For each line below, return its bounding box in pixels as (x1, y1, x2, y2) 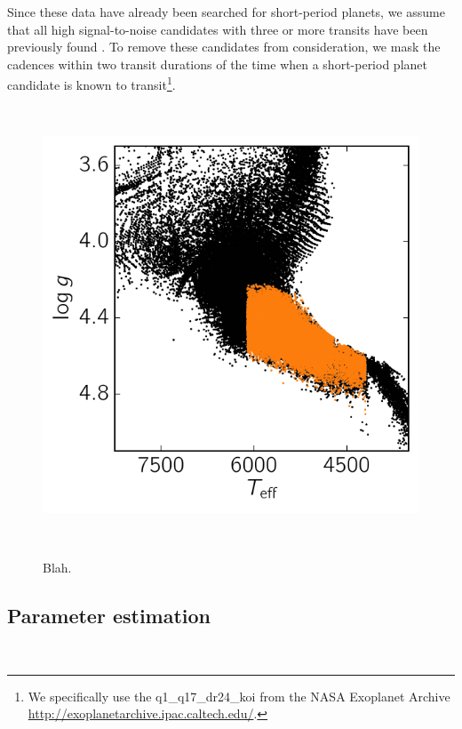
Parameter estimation (7, 602, 211, 629)
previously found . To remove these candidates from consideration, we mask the (7, 37, 441, 56)
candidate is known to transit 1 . (7, 73, 176, 94)
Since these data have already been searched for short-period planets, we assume (7, 3, 445, 20)
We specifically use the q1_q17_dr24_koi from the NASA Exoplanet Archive (28, 686, 450, 705)
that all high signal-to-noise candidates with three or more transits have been (7, 20, 428, 38)
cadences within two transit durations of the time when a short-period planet (7, 54, 427, 73)
